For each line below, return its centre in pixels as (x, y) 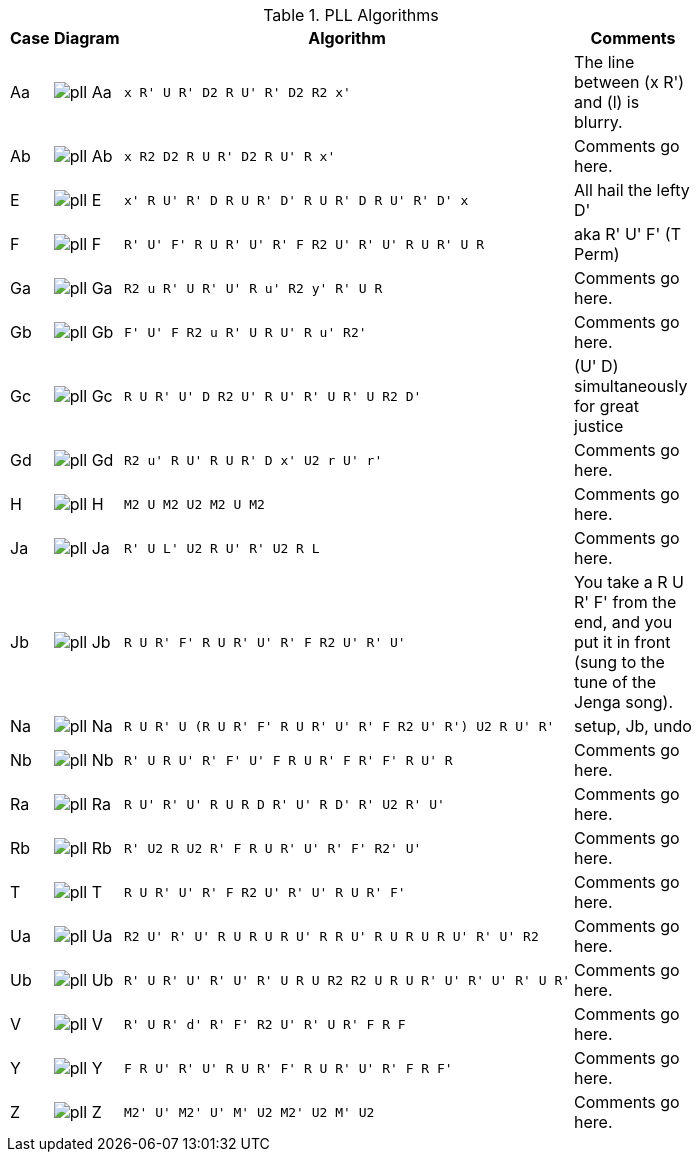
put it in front (622, 642)
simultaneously (631, 386)
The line (604, 62)
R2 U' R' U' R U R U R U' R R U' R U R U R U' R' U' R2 (331, 936)
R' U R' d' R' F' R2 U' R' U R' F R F (264, 1024)
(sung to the (619, 662)
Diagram (87, 38)
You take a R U (629, 582)
